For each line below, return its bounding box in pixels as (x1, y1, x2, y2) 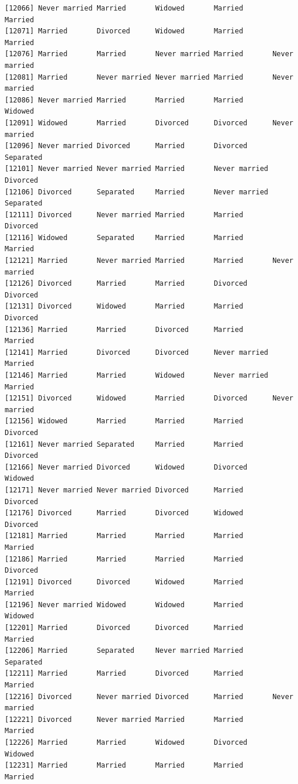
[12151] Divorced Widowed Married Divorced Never (5, 394, 293, 403)
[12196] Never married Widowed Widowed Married (5, 600, 244, 609)
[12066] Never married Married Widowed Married (5, 4, 244, 12)
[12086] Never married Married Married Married (5, 95, 244, 104)
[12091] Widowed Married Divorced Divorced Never (5, 118, 293, 127)
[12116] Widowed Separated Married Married (5, 233, 244, 242)
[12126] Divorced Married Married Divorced (5, 279, 248, 288)
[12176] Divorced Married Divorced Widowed (5, 509, 244, 518)
